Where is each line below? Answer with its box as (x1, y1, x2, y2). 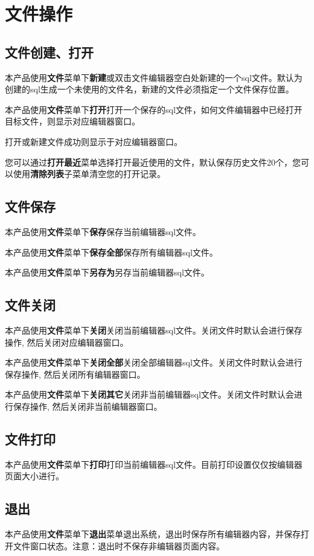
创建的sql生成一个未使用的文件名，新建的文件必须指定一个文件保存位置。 (5, 83, 294, 95)
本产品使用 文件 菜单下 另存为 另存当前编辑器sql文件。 (5, 266, 210, 279)
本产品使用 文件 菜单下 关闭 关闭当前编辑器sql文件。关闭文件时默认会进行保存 (5, 323, 303, 336)
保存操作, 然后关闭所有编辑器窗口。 (5, 367, 146, 380)
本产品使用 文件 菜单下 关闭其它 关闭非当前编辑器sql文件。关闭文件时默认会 (5, 388, 294, 401)
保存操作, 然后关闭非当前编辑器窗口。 (13, 399, 162, 412)
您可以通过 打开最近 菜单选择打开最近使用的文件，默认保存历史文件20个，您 (5, 155, 301, 168)
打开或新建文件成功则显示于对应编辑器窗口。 (5, 135, 182, 147)
